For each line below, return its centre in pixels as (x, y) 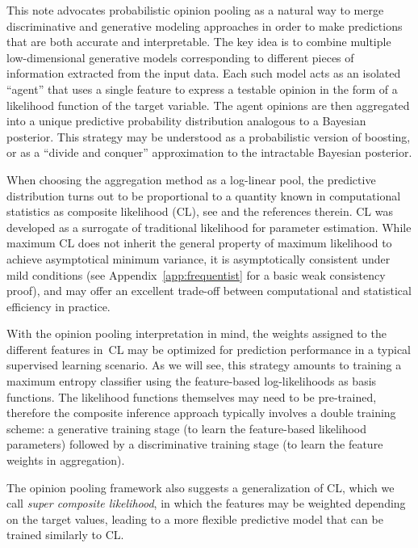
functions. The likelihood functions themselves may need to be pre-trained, (192, 396)
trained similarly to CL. (65, 535)
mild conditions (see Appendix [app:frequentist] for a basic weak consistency (196, 274)
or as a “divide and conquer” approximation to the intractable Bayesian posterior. (209, 152)
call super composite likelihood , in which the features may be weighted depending (206, 503)
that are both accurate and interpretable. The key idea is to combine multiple (199, 42)
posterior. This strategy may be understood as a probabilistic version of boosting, (209, 136)
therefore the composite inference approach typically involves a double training (201, 413)
